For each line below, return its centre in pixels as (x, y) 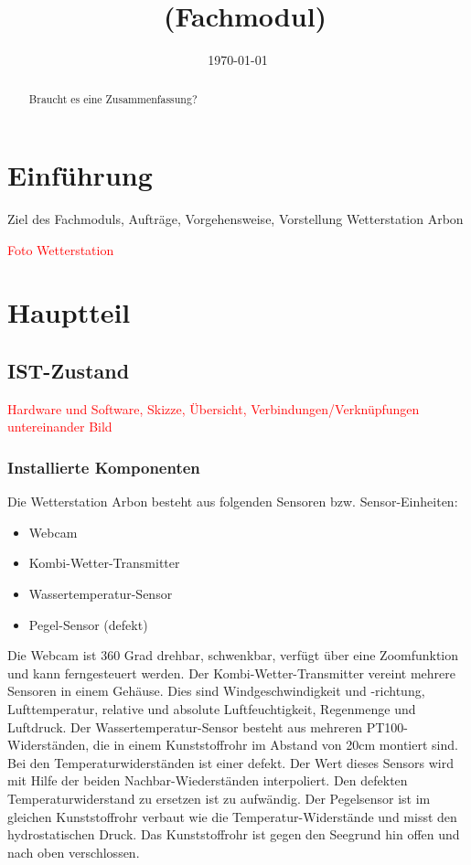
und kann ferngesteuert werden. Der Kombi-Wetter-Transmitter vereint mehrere (231, 673)
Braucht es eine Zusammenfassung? (113, 98)
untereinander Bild (60, 427)
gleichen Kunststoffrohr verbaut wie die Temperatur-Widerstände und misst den (232, 816)
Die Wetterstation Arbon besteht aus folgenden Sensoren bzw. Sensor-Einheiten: (233, 502)
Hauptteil (69, 312)
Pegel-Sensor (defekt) (88, 624)
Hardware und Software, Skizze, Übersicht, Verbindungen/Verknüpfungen (214, 408)
